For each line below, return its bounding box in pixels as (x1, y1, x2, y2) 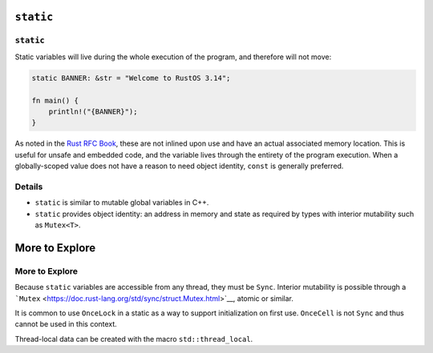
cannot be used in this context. (14, 319, 118, 329)
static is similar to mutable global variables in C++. (34, 198, 209, 207)
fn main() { (31, 96, 79, 105)
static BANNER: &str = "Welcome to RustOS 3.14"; (31, 73, 231, 82)
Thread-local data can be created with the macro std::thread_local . (14, 334, 253, 343)
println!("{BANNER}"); (48, 106, 138, 116)
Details (14, 181, 43, 192)
